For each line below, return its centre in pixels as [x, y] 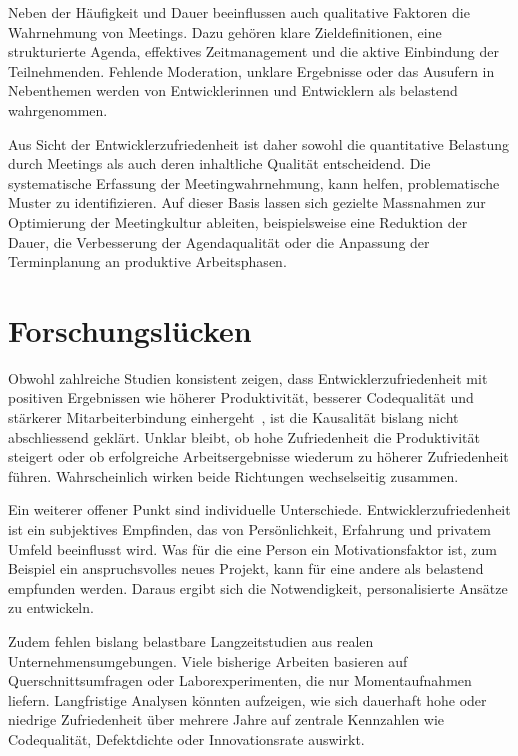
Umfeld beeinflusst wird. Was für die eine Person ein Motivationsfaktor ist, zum [252, 548]
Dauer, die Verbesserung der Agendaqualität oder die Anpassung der [219, 241]
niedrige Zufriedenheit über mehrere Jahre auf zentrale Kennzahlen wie [226, 719]
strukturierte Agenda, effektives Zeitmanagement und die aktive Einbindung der [253, 51]
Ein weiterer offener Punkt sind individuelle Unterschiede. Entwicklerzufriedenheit [259, 509]
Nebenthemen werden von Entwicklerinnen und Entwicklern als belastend [233, 90]
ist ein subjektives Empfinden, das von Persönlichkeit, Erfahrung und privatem [250, 529]
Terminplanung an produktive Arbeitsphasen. [147, 261]
